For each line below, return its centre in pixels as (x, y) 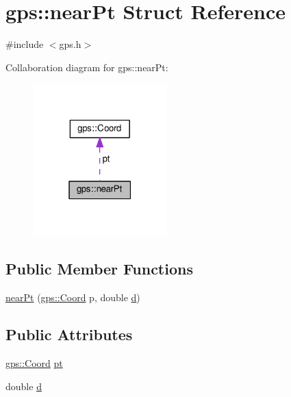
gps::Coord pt (34, 363)
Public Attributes (69, 334)
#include (25, 44)
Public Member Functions (99, 269)
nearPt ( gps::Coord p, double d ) (73, 297)
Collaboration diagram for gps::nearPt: (87, 67)
